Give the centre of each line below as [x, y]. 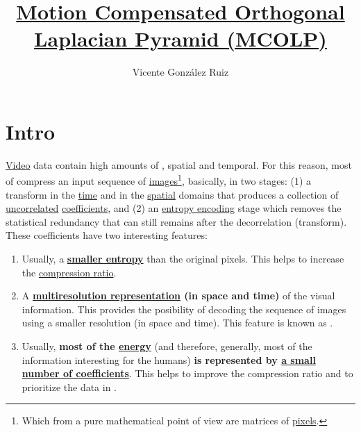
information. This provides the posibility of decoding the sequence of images [184, 309]
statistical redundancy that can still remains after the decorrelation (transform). [176, 221]
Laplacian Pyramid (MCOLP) [180, 39]
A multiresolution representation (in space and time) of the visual [178, 296]
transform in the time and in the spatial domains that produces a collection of [172, 194]
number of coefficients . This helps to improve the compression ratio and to [187, 373]
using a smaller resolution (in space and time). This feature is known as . [177, 323]
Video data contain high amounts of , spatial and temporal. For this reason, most [179, 164]
